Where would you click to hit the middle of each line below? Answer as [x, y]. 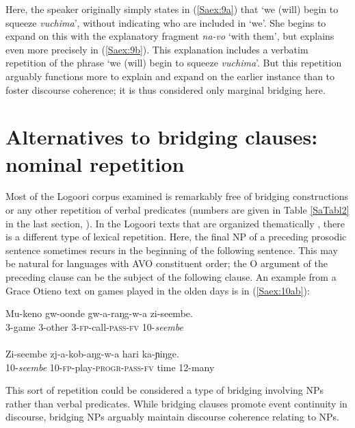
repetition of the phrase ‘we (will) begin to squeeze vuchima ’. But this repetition [174, 63]
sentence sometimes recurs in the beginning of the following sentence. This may [172, 250]
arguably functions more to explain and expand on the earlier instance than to [170, 76]
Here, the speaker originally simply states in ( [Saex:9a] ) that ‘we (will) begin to [172, 9]
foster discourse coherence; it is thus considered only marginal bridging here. [166, 89]
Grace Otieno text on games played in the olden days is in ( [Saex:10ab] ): [158, 290]
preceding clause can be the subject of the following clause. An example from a [171, 277]
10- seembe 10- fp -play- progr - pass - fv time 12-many [110, 367]
